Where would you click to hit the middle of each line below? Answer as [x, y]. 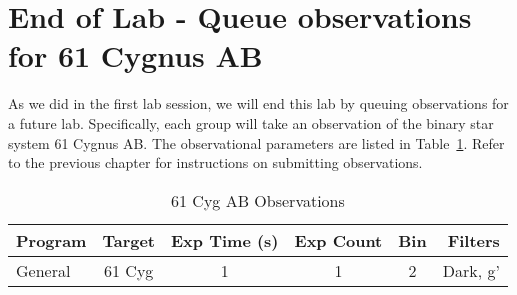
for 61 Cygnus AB [135, 55]
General [43, 270]
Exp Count [338, 240]
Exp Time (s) [225, 240]
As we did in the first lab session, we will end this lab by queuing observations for [258, 103]
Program [51, 240]
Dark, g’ [471, 270]
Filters [473, 240]
